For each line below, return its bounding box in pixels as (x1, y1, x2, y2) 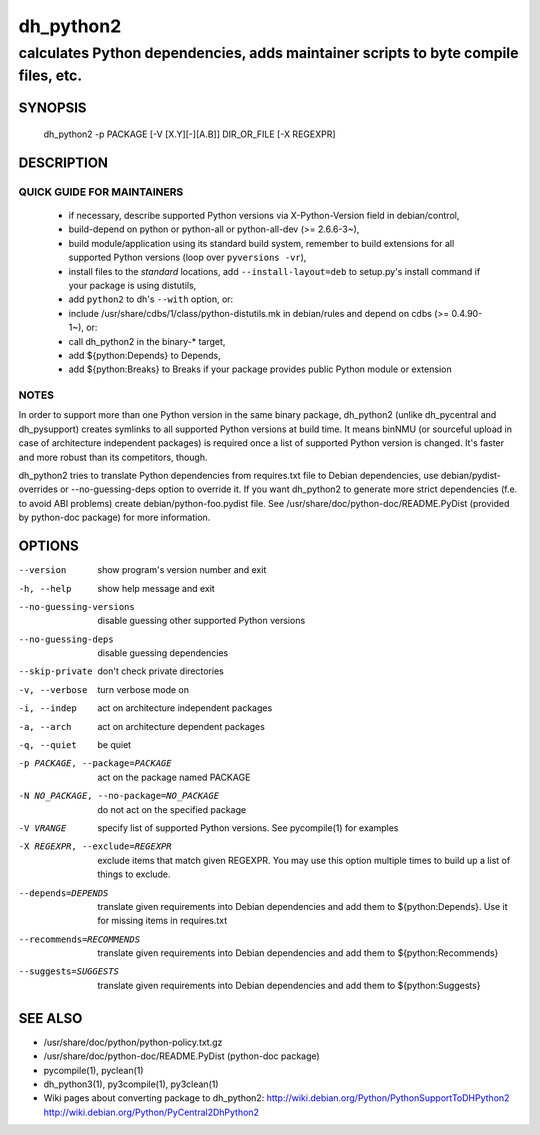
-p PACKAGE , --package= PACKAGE (18, 758, 172, 769)
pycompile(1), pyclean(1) (43, 1064, 144, 1076)
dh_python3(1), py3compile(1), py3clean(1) (43, 1078, 219, 1090)
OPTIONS (18, 538, 79, 555)
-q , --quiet (18, 740, 77, 751)
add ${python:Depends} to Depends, (68, 349, 222, 361)
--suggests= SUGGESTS (18, 966, 120, 977)
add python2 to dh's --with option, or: (68, 293, 234, 305)
